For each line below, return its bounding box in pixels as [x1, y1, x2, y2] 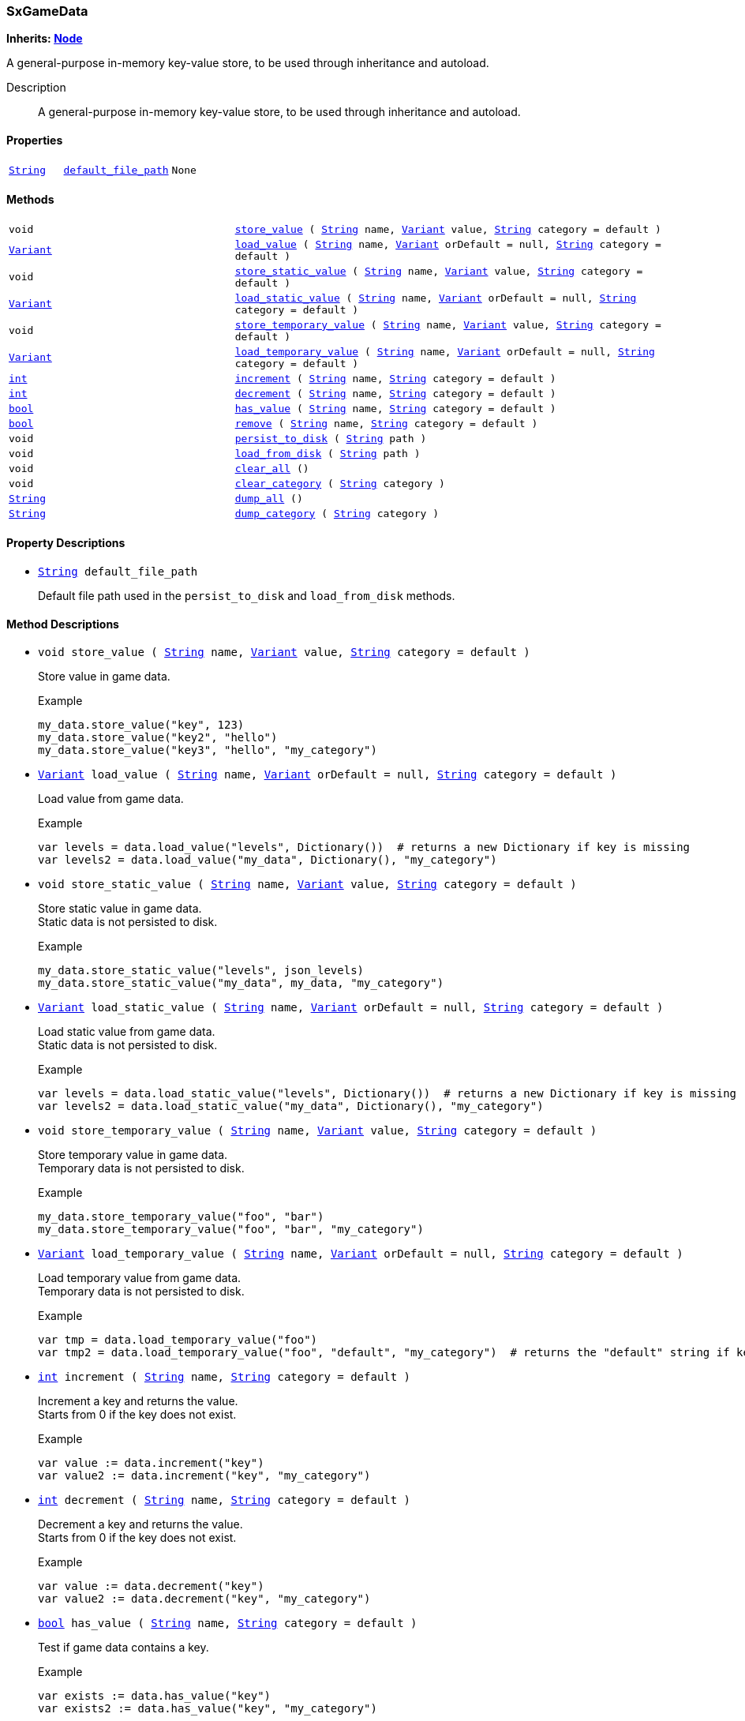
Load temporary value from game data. [38, 1271, 241, 1285]
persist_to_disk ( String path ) [234, 432, 427, 444]
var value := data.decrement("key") [38, 1580, 264, 1593]
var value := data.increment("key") [38, 1457, 264, 1470]
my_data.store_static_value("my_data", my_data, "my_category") [38, 977, 444, 990]
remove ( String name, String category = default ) [234, 417, 538, 429]
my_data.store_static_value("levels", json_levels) [38, 964, 365, 977]
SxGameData [6, 3, 88, 19]
